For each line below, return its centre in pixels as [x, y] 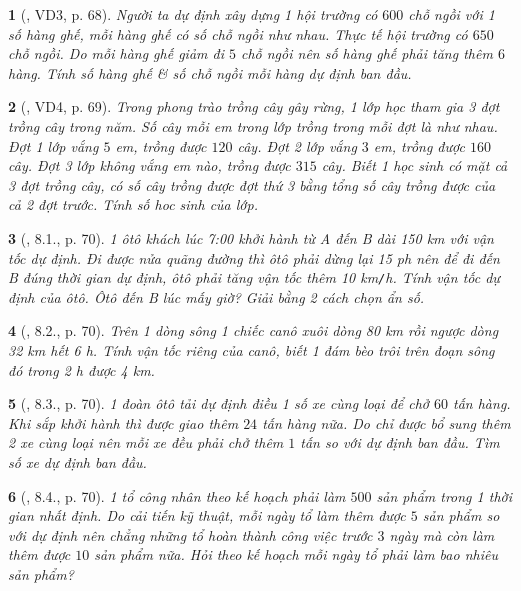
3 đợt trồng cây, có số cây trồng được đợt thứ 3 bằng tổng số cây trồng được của [252, 184]
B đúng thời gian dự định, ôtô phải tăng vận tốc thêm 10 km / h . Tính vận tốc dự [254, 277]
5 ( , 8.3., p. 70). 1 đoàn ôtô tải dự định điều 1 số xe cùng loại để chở [218, 403]
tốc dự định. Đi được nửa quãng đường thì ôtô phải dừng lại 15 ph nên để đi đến [254, 257]
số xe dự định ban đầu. [77, 461]
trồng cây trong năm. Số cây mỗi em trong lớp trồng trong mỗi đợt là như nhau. [253, 125]
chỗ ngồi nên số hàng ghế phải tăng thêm [366, 53]
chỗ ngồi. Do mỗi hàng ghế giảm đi [116, 53]
